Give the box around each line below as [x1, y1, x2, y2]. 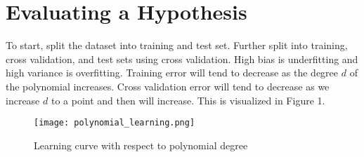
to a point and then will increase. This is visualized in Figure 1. [51, 93, 325, 107]
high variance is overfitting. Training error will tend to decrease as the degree [6, 65, 339, 80]
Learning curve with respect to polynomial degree [34, 137, 248, 152]
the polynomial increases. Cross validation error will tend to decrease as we [6, 78, 330, 93]
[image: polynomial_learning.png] [34, 118, 195, 128]
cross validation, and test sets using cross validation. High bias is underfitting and [6, 51, 358, 66]
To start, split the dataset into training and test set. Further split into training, [6, 38, 348, 53]
